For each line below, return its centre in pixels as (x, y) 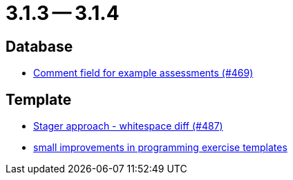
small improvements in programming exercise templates (160, 148)
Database (39, 46)
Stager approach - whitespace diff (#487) (128, 126)
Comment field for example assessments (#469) (143, 73)
